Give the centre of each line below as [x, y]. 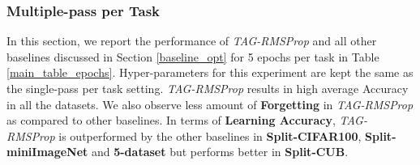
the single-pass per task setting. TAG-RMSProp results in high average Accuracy [208, 88]
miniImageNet [47, 152]
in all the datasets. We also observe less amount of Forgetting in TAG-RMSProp [210, 104]
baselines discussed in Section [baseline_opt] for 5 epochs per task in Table [193, 56]
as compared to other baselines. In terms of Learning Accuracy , [171, 120]
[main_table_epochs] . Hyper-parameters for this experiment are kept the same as [210, 72]
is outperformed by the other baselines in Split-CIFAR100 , [210, 135]
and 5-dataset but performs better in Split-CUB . [220, 152]
